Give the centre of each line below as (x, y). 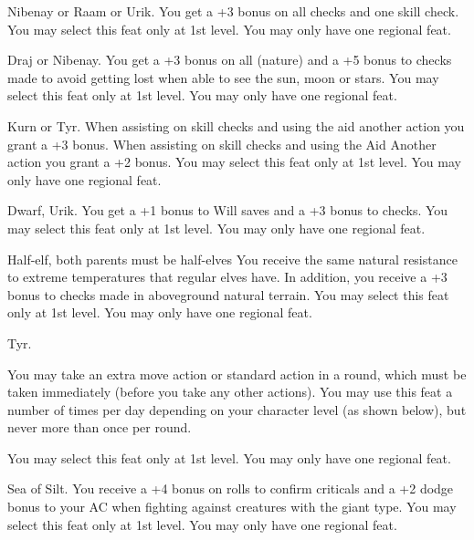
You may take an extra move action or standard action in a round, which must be (237, 374)
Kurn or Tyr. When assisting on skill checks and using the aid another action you (236, 125)
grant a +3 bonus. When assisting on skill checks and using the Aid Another (222, 144)
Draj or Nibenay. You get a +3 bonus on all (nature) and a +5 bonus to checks (230, 60)
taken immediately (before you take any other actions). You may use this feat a (230, 392)
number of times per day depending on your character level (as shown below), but (237, 409)
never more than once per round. (100, 427)
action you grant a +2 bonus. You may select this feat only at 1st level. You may (234, 162)
